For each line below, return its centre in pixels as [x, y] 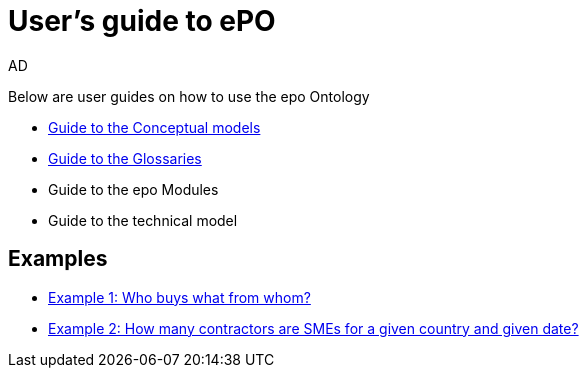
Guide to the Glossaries [125, 158]
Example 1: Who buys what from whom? [179, 297]
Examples [58, 259]
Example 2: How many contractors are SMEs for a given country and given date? [313, 328]
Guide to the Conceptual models [154, 127]
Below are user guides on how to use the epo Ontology [189, 96]
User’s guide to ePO [142, 21]
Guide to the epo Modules [133, 189]
